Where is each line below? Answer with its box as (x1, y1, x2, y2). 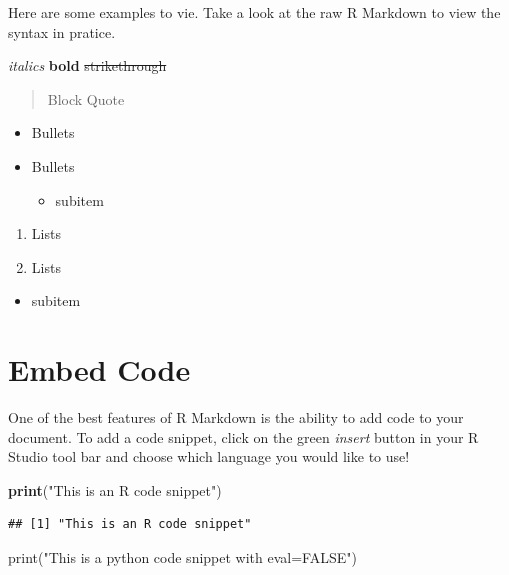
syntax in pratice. (8, 21, 116, 42)
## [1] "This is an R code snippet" (8, 517, 252, 532)
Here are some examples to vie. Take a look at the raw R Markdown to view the (8, 2, 501, 22)
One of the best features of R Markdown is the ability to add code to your (8, 407, 464, 428)
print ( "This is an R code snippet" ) (8, 479, 222, 500)
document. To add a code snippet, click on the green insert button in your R (8, 426, 479, 447)
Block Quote (47, 88, 125, 109)
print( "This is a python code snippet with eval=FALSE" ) (8, 547, 357, 568)
